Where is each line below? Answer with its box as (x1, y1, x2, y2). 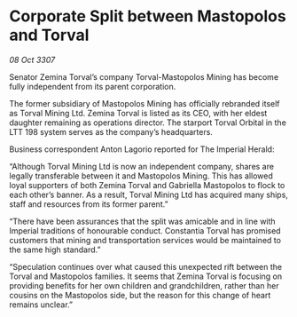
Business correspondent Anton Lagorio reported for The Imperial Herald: (9, 144, 275, 155)
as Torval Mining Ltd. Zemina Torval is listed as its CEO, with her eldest (9, 107, 268, 118)
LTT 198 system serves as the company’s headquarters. (9, 126, 213, 137)
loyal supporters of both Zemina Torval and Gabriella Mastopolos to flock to (9, 179, 285, 190)
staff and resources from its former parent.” (9, 198, 168, 210)
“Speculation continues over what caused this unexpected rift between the (9, 261, 282, 272)
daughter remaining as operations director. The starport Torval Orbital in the (9, 117, 286, 128)
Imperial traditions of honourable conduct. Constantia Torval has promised (9, 225, 281, 236)
